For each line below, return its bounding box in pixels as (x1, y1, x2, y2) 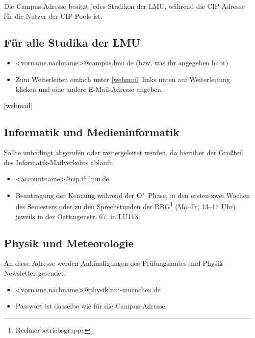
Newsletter (4, 267, 36, 278)
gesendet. (38, 267, 66, 278)
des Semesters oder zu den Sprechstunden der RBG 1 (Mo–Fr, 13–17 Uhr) (15, 200, 236, 211)
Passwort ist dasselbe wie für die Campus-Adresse (15, 301, 165, 311)
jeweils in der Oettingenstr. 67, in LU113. (15, 211, 140, 221)
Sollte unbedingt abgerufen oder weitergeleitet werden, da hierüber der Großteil (4, 147, 243, 157)
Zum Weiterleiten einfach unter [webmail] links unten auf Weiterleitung (15, 74, 230, 84)
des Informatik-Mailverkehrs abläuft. (4, 157, 114, 167)
